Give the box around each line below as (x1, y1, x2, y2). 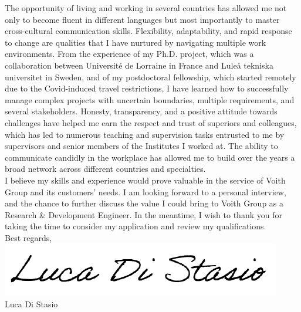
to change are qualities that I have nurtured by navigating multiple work (5, 36, 266, 48)
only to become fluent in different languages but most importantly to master (5, 13, 280, 25)
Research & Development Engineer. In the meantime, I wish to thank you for (5, 208, 282, 221)
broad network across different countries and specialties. (5, 162, 206, 175)
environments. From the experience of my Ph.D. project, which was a (5, 48, 254, 60)
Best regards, (5, 231, 52, 243)
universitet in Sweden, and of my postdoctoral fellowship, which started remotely (5, 70, 296, 83)
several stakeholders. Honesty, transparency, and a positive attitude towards (5, 105, 278, 117)
